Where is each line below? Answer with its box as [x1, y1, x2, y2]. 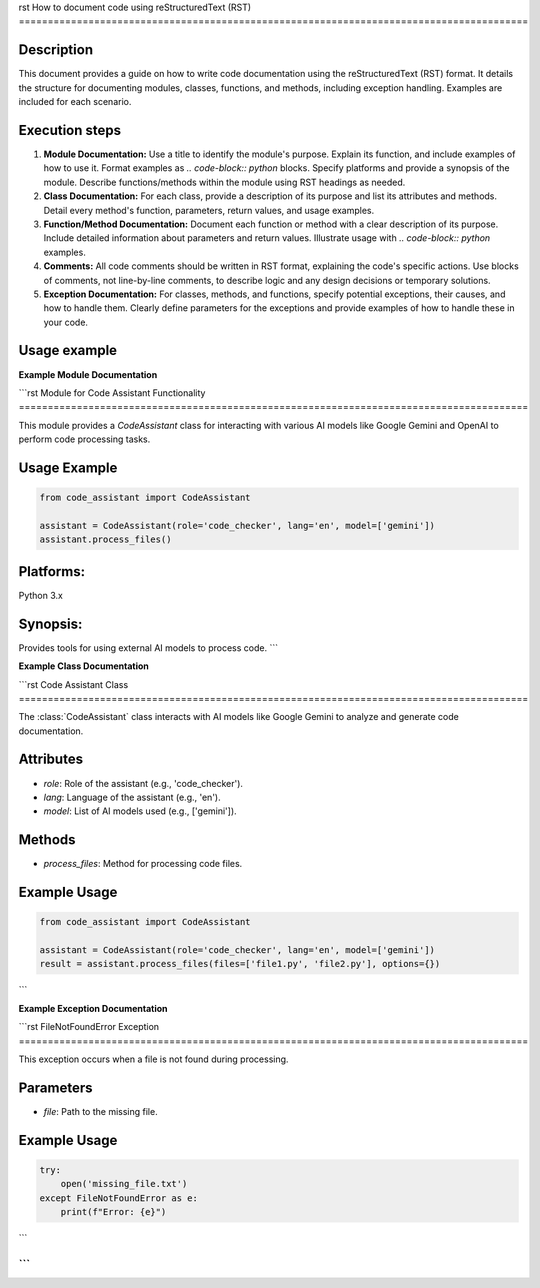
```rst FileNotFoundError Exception [18, 1021, 160, 1033]
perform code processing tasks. [18, 433, 151, 445]
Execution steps [18, 121, 122, 139]
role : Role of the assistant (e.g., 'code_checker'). [43, 777, 244, 789]
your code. [43, 316, 89, 328]
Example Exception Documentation [18, 1002, 169, 1014]
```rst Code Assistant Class [18, 678, 129, 690]
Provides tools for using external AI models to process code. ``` [18, 641, 279, 654]
